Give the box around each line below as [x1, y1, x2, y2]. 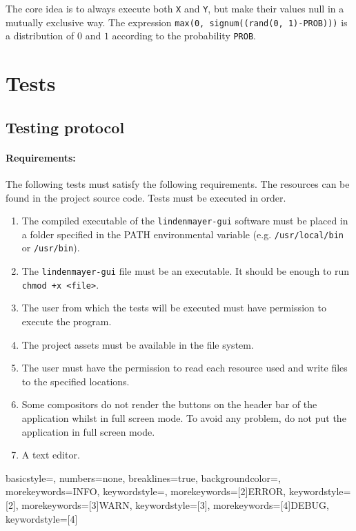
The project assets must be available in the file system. [21, 337, 254, 351]
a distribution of [6, 28, 75, 43]
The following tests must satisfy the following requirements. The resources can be [6, 176, 350, 191]
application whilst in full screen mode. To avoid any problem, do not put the [21, 410, 346, 425]
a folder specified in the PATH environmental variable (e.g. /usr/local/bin [21, 226, 344, 241]
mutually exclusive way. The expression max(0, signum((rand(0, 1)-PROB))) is [6, 15, 348, 29]
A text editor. [21, 447, 80, 462]
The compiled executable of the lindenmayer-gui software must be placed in [21, 213, 348, 228]
